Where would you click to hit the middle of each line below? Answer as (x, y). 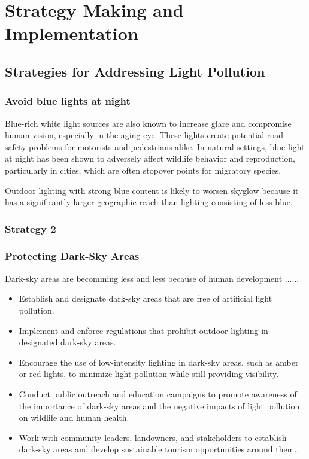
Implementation (72, 33)
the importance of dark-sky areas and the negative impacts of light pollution (159, 405)
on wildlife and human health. (74, 417)
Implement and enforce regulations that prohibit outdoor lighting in (143, 330)
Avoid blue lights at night (68, 101)
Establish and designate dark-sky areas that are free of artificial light (146, 298)
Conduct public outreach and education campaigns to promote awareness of (158, 393)
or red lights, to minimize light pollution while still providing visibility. (149, 374)
